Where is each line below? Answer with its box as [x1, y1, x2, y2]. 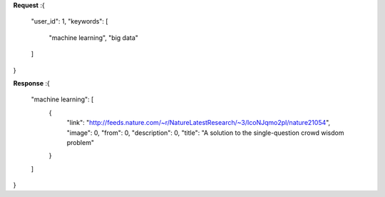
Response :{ [13, 79, 50, 87]
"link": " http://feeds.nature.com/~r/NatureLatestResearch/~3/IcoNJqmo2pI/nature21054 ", [66, 118, 331, 127]
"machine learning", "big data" [48, 33, 139, 42]
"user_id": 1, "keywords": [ [31, 17, 108, 26]
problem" [66, 138, 94, 146]
